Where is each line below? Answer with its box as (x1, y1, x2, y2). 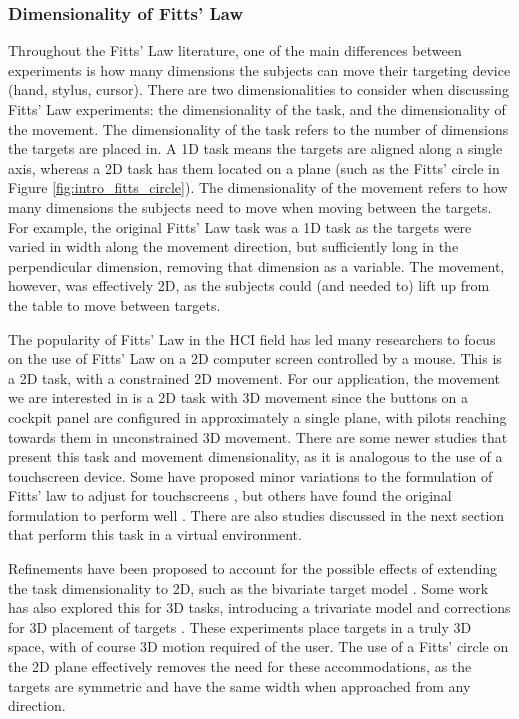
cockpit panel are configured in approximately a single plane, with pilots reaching (8, 406, 507, 427)
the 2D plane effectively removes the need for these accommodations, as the (8, 656, 472, 677)
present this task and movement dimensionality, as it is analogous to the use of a (8, 446, 503, 467)
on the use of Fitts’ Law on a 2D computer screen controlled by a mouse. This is (8, 348, 502, 369)
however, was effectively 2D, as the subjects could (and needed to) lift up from (8, 275, 490, 296)
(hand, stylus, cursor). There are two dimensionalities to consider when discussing (8, 79, 509, 100)
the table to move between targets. (8, 294, 221, 315)
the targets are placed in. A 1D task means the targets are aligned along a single (8, 138, 503, 159)
